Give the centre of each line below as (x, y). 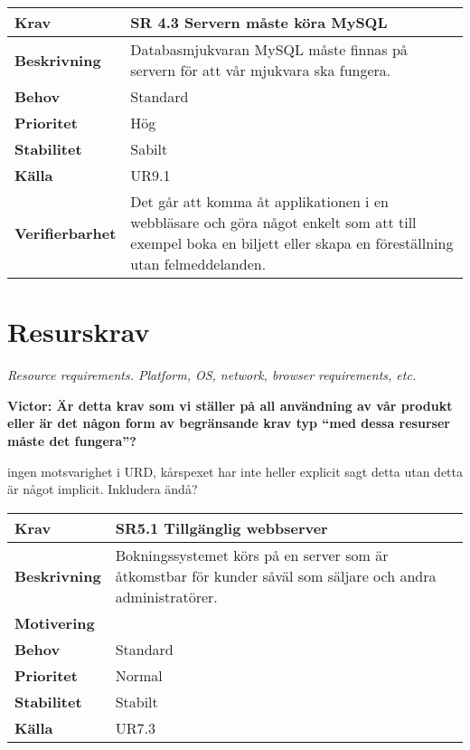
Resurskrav (79, 332)
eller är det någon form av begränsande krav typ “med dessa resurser (229, 423)
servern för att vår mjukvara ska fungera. (261, 70)
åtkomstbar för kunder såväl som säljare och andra (276, 575)
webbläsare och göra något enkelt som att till (273, 222)
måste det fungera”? (72, 440)
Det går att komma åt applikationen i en (259, 201)
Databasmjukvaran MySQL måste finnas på (269, 49)
